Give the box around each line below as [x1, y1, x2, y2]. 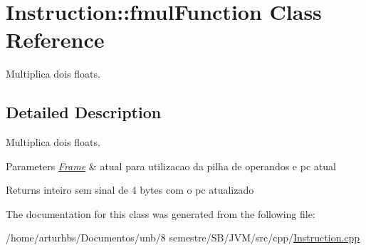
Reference [6, 25, 105, 54]
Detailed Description [6, 101, 162, 123]
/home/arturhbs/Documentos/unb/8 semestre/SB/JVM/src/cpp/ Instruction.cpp [6, 230, 360, 245]
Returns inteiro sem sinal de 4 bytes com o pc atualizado [6, 182, 254, 197]
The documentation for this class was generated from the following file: [6, 206, 315, 221]
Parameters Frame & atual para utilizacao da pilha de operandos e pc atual [6, 158, 336, 173]
